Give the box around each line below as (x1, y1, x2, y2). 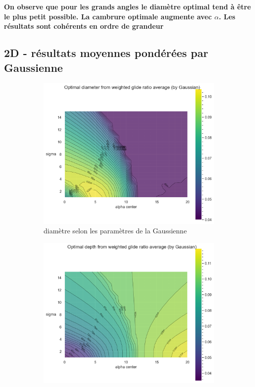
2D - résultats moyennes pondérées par (4, 45, 208, 60)
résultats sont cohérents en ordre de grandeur (4, 21, 164, 31)
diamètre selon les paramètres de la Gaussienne (44, 225, 187, 236)
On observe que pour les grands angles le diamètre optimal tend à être (4, 1, 251, 11)
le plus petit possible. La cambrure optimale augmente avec (4, 11, 212, 21)
